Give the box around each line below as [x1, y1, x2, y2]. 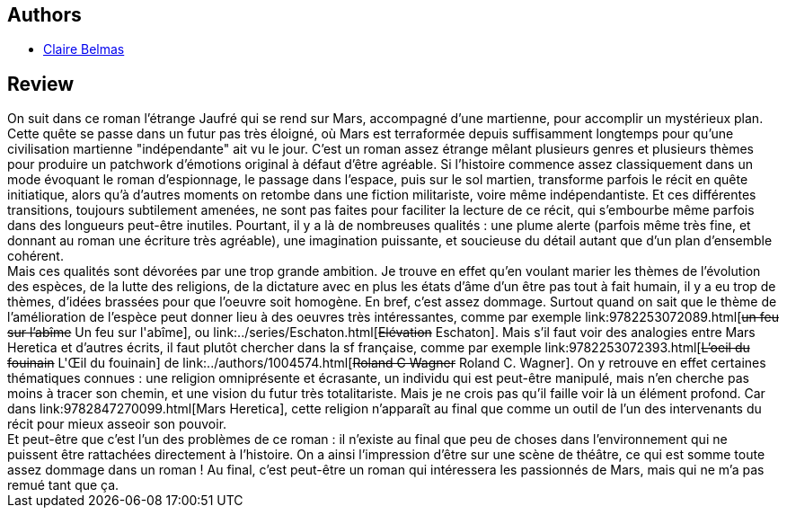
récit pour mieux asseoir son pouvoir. [7, 416, 227, 432]
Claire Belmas [43, 41, 125, 58]
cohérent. [7, 248, 64, 264]
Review [7, 72, 75, 95]
